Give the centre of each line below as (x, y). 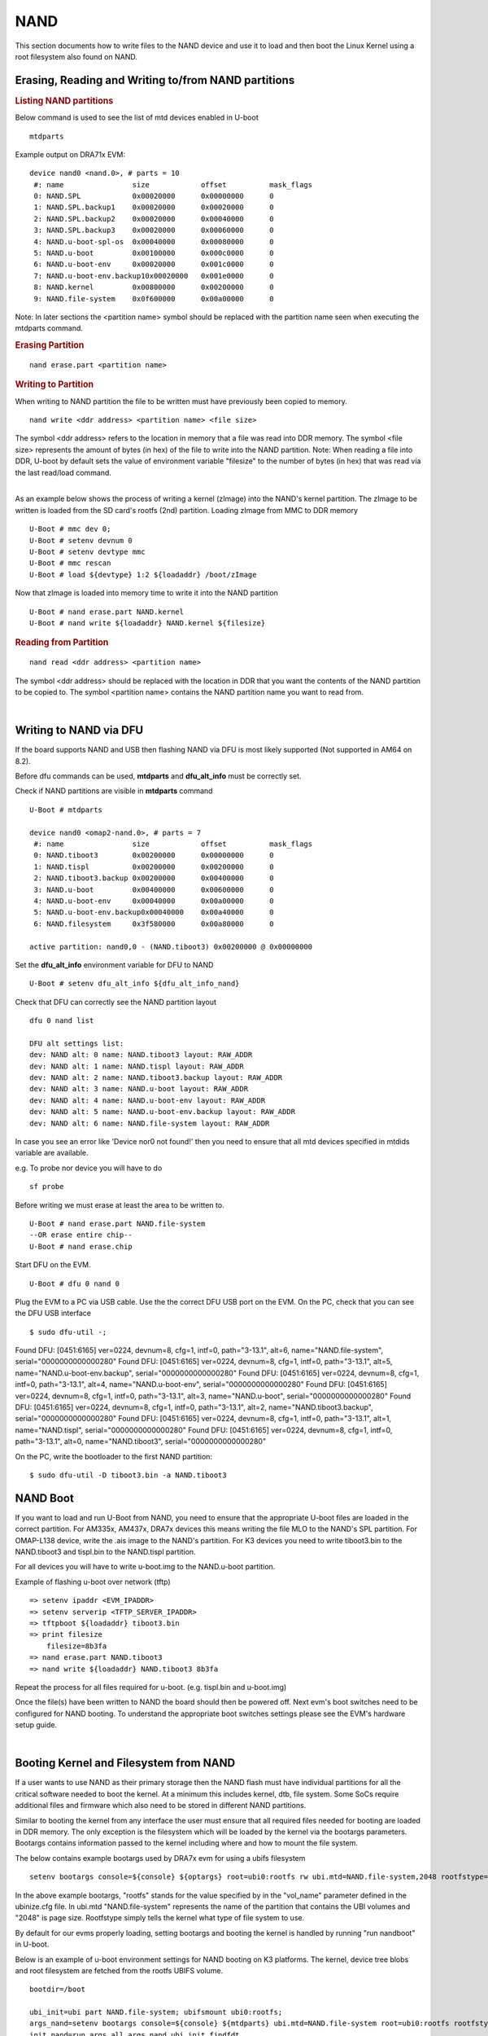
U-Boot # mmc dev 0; (70, 529)
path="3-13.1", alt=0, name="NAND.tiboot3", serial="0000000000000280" (141, 1441)
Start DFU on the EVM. (53, 1265)
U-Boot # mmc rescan (70, 563)
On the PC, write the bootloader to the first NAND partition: (114, 1456)
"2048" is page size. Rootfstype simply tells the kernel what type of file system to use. (160, 1918)
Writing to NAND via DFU (79, 730)
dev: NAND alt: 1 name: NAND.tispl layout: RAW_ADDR (137, 1066)
